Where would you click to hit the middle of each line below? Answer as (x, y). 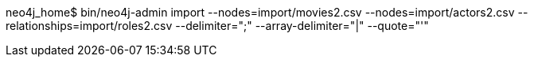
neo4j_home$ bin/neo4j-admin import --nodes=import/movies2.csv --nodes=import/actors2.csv (260, 12)
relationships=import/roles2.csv (89, 26)
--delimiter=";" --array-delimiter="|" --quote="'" (302, 26)
